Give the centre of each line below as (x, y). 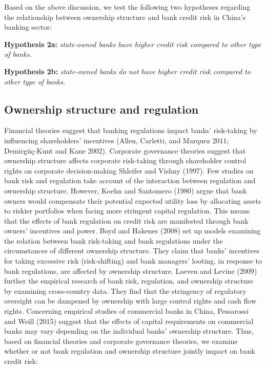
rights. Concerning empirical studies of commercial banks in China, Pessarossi (126, 311)
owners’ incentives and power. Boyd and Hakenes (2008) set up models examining (132, 231)
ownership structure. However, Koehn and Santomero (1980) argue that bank (126, 190)
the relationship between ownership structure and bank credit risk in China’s (125, 17)
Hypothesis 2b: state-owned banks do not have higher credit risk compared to (127, 71)
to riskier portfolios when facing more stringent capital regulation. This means (127, 211)
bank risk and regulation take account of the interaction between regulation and (130, 180)
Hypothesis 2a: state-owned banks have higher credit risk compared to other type (133, 44)
